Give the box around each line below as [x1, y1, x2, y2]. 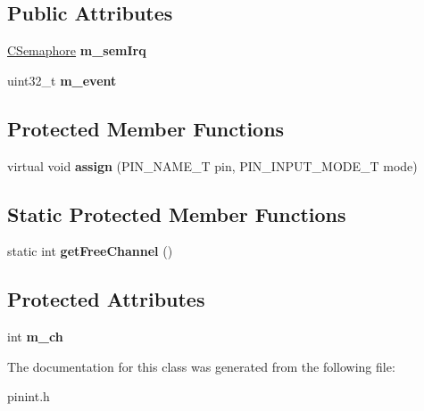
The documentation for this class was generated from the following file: [7, 357, 395, 375]
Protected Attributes [7, 285, 205, 313]
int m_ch [7, 327, 63, 346]
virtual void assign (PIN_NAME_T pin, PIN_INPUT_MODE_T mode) [7, 156, 418, 175]
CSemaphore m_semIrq [7, 41, 146, 60]
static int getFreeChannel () [7, 242, 173, 260]
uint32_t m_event [7, 70, 117, 89]
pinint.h [7, 387, 50, 406]
